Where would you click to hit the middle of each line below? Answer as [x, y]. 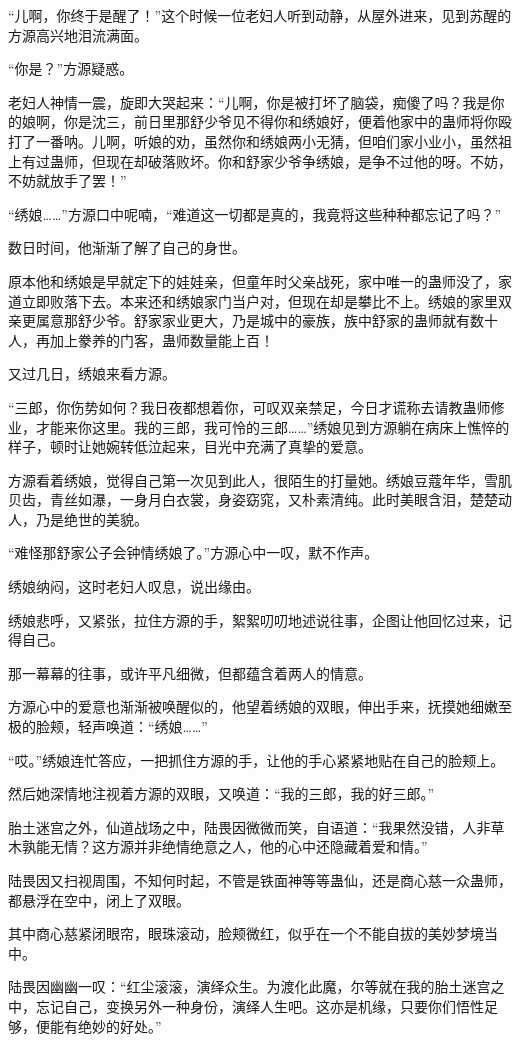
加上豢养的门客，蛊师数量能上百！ [161, 339]
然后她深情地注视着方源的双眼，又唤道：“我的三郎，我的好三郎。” [221, 793]
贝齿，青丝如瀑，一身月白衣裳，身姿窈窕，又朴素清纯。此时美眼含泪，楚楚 [253, 499]
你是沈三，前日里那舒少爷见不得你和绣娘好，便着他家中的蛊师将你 [280, 121]
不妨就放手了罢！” [67, 180]
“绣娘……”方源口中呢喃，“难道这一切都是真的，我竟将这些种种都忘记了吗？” [255, 213]
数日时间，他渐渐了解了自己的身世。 [127, 247]
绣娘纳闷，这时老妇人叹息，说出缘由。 [134, 586]
